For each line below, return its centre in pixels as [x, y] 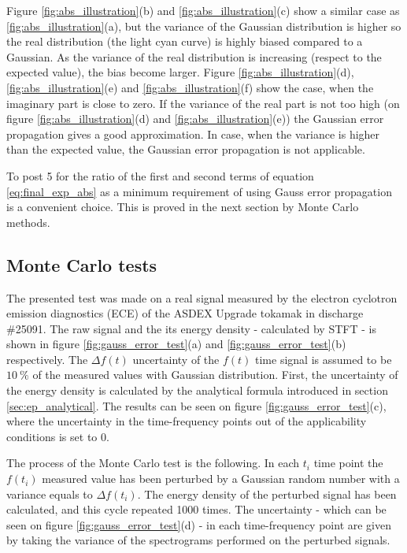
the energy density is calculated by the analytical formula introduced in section [197, 390]
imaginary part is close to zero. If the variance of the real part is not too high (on [203, 103]
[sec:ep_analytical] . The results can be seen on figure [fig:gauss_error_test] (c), [196, 405]
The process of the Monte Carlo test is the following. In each [153, 463]
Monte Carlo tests [82, 264]
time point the [348, 463]
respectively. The [47, 359]
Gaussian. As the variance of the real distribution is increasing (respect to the [194, 56]
